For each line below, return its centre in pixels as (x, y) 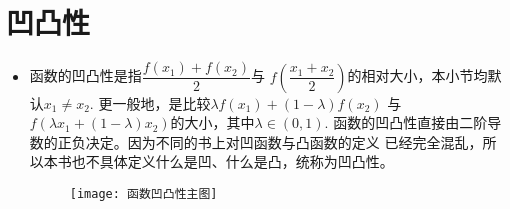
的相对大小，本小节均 (417, 75)
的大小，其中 (212, 122)
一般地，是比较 (161, 102)
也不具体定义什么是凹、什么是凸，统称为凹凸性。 (232, 161)
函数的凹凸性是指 (85, 75)
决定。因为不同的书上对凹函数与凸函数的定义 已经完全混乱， (284, 141)
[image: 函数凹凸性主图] (143, 193)
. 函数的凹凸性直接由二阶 (406, 122)
